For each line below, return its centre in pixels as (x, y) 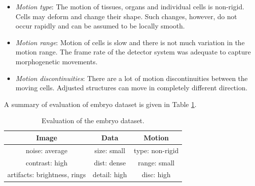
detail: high (110, 174)
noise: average (47, 150)
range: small (156, 162)
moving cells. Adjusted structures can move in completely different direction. (131, 88)
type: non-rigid (156, 150)
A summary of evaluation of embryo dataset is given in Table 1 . (100, 104)
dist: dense (110, 162)
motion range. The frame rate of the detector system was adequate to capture (133, 52)
